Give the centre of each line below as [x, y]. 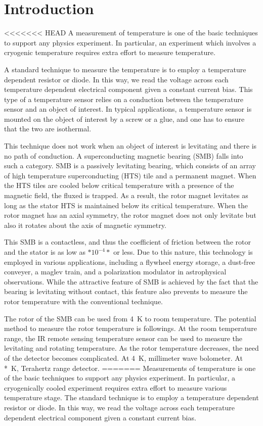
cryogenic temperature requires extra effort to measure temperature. [110, 52]
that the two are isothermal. [48, 129]
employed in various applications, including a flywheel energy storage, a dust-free [130, 262]
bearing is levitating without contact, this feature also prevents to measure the [126, 291]
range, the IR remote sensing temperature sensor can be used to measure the [123, 338]
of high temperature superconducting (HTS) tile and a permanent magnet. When [130, 175]
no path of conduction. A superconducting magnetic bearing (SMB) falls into [124, 155]
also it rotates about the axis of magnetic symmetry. [85, 225]
